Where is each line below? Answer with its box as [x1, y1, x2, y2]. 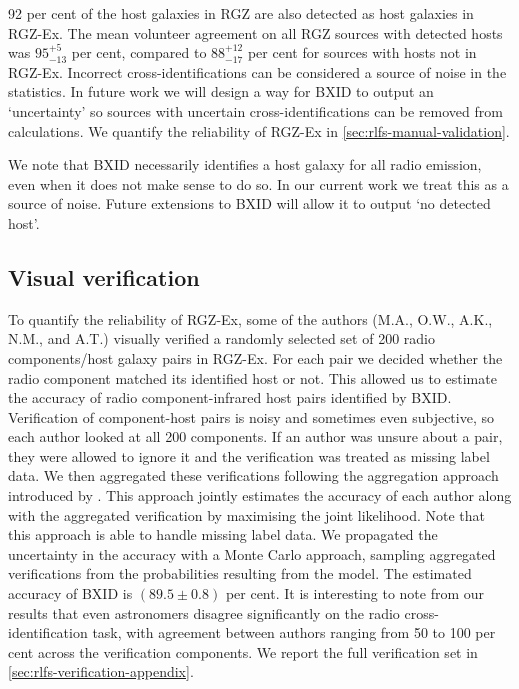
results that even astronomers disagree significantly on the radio [8, 602, 400, 623]
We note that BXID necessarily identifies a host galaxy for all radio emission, [8, 154, 482, 175]
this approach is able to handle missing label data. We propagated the [8, 524, 438, 545]
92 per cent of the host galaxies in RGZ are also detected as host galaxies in [8, 3, 474, 23]
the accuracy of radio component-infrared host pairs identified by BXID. [8, 387, 452, 408]
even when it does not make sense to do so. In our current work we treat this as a [8, 173, 509, 194]
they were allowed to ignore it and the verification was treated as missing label [8, 445, 490, 466]
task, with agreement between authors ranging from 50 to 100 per [92, 622, 496, 643]
